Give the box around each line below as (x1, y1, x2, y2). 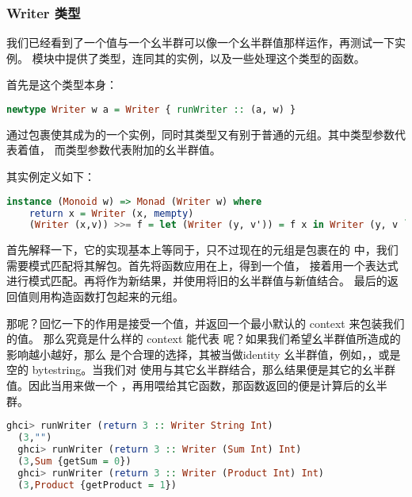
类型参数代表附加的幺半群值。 (65, 141, 221, 158)
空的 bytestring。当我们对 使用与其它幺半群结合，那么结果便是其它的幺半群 (6, 361, 395, 378)
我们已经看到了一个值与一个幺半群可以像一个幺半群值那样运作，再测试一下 (6, 34, 395, 51)
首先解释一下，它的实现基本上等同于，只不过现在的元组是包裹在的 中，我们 (6, 241, 399, 258)
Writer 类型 (6, 2, 81, 22)
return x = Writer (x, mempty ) (29, 207, 194, 219)
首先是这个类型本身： (6, 76, 117, 93)
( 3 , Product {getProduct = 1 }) (17, 479, 177, 491)
